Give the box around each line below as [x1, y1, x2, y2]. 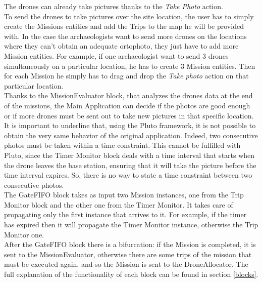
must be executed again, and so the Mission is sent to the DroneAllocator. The [4, 259, 248, 269]
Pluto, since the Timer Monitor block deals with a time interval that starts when [4, 149, 255, 160]
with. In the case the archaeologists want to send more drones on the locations [4, 30, 247, 41]
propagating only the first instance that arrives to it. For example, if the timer [4, 209, 247, 220]
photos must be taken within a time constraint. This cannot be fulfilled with [4, 140, 241, 150]
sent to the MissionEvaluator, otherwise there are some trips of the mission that [4, 249, 252, 259]
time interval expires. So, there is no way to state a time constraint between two [4, 170, 252, 180]
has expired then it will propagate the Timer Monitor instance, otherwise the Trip [4, 219, 258, 230]
